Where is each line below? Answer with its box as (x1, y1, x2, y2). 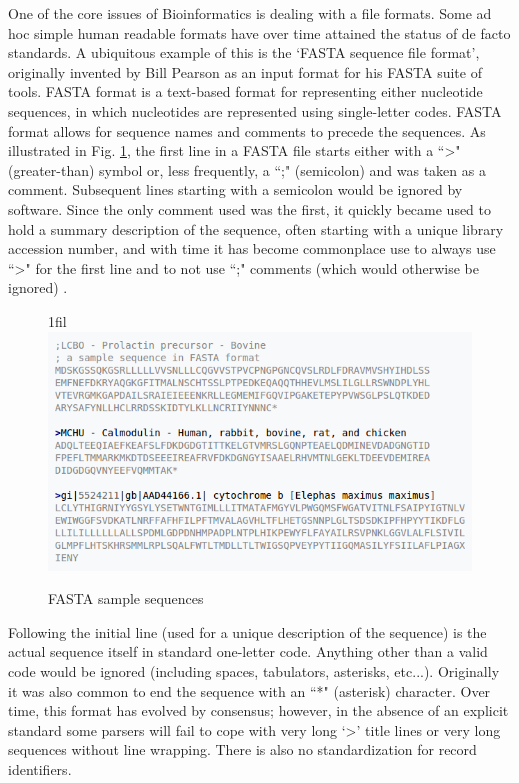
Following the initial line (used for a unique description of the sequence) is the (8, 621, 487, 642)
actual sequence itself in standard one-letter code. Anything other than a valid (8, 641, 488, 662)
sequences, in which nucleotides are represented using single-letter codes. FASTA (8, 100, 502, 121)
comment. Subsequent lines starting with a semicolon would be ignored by (8, 179, 463, 200)
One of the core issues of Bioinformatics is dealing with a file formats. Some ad (8, 3, 492, 23)
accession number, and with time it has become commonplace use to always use (8, 238, 496, 259)
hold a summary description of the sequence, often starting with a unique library (8, 218, 504, 239)
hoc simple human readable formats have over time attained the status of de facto (8, 22, 511, 43)
